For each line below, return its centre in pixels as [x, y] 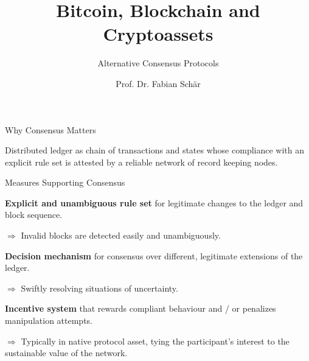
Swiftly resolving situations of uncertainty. [99, 288]
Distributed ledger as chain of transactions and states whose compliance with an [154, 150]
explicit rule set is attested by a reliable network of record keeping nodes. [141, 162]
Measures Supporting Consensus [65, 182]
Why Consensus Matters [50, 129]
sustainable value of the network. [66, 353]
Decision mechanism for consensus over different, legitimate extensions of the [154, 255]
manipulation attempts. [49, 321]
